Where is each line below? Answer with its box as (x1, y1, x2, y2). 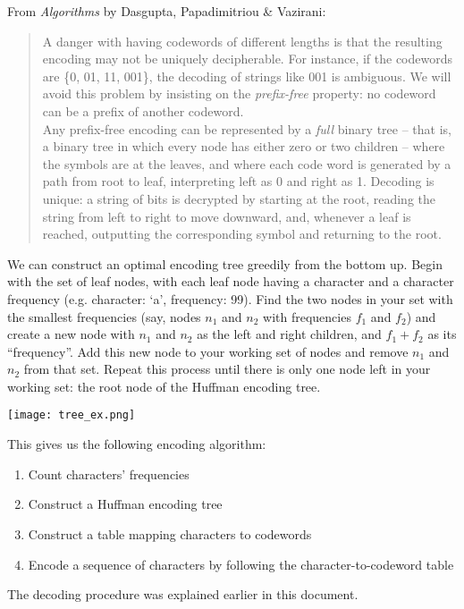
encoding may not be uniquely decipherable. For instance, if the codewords (42, 49, 453, 68)
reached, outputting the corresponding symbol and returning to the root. (42, 224, 442, 243)
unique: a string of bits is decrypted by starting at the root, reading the (42, 189, 436, 207)
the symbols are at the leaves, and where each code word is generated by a (42, 154, 451, 173)
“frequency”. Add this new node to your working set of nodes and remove (7, 342, 409, 360)
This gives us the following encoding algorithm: (7, 435, 266, 453)
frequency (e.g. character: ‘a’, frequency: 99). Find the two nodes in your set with (7, 289, 453, 308)
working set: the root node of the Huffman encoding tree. (7, 376, 321, 395)
